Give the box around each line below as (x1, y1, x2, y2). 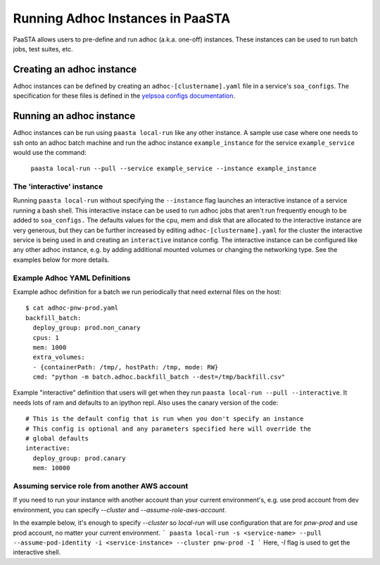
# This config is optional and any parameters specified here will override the (25, 424, 312, 433)
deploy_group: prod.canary (32, 454, 126, 462)
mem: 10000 (32, 464, 70, 472)
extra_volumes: (32, 353, 85, 362)
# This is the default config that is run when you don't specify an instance (25, 415, 304, 423)
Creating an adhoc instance (13, 63, 137, 75)
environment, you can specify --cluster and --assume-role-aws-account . (13, 505, 227, 514)
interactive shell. (13, 548, 61, 557)
